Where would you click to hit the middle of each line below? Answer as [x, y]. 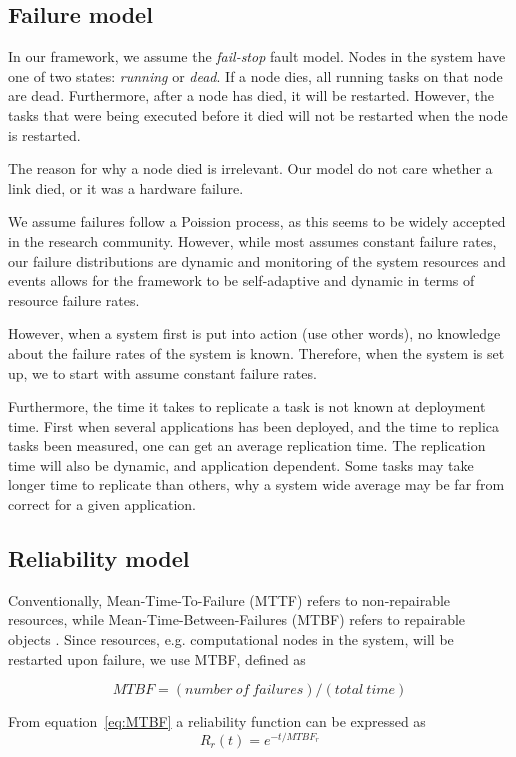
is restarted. [44, 134]
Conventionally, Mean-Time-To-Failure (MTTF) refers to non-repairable [229, 599]
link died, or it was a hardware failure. [126, 187]
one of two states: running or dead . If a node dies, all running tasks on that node [255, 75]
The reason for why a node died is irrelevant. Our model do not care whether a [250, 168]
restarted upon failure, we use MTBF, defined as [157, 658]
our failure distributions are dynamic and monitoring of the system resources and [257, 260]
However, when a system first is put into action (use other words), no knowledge [254, 333]
